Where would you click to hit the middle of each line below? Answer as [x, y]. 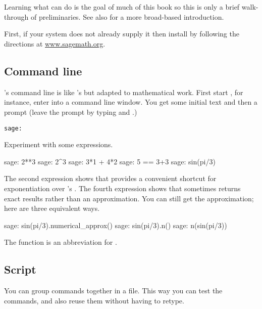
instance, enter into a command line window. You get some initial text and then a [131, 102]
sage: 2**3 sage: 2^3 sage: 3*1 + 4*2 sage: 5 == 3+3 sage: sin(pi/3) [110, 161]
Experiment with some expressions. [59, 144]
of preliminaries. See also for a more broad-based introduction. [127, 16]
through [16, 16]
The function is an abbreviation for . [61, 242]
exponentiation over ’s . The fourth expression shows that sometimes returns [122, 188]
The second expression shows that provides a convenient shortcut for [110, 178]
